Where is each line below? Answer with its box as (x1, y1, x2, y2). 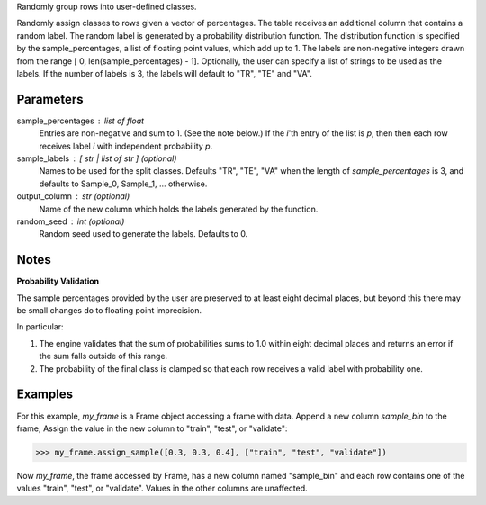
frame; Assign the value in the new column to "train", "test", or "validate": (16, 423, 288, 434)
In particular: (16, 321, 64, 332)
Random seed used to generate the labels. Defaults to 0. (39, 229, 248, 239)
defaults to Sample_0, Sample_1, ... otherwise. (39, 178, 208, 189)
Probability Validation (16, 275, 100, 287)
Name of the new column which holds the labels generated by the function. (39, 203, 319, 214)
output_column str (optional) (16, 191, 130, 202)
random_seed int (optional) (16, 216, 125, 227)
